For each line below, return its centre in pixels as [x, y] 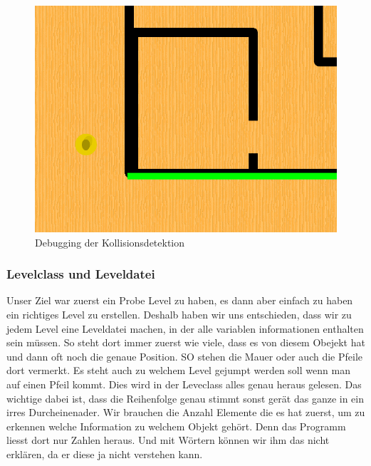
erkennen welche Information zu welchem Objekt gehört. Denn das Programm [176, 426]
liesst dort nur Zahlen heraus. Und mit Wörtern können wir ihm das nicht [168, 440]
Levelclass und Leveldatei [81, 274]
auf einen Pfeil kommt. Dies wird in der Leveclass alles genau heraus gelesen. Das [184, 384]
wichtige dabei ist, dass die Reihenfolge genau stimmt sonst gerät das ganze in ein [185, 398]
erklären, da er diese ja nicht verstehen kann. [105, 454]
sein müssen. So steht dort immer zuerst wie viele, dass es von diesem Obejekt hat [186, 342]
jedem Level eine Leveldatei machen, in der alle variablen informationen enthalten [185, 328]
